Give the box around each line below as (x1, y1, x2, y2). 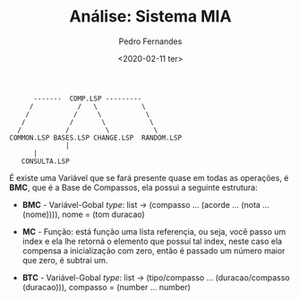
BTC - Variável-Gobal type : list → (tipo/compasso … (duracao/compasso (21, 271, 290, 283)
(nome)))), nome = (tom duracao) (21, 209, 145, 219)
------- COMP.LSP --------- (32, 94, 142, 103)
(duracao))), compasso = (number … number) (21, 281, 191, 292)
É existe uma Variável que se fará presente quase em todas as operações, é (9, 172, 289, 183)
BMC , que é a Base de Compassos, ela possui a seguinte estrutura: (9, 182, 258, 193)
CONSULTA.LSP (21, 157, 70, 166)
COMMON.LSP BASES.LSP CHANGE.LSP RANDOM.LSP (9, 133, 182, 142)
